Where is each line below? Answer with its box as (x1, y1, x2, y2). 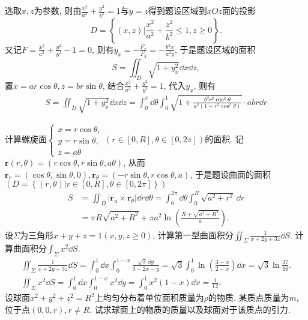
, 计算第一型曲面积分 (152, 228, 234, 241)
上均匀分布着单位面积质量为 (94, 291, 204, 304)
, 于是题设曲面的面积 (190, 168, 271, 180)
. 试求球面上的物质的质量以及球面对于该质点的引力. (89, 303, 291, 315)
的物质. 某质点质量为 (208, 291, 289, 304)
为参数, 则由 (34, 4, 82, 16)
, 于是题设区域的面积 (174, 43, 256, 55)
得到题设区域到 (148, 4, 207, 16)
